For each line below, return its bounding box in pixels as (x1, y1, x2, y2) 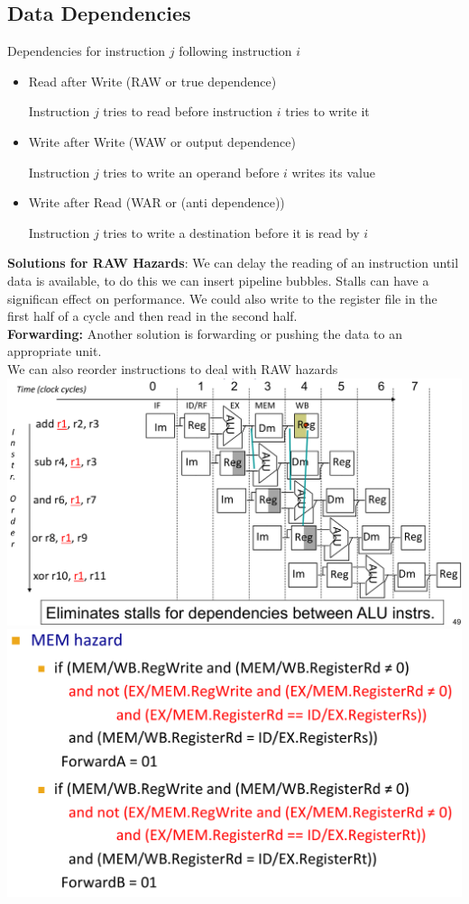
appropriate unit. (7, 342, 102, 361)
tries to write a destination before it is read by (103, 223, 360, 242)
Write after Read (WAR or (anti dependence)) (28, 193, 285, 212)
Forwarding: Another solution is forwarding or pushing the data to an (7, 324, 402, 342)
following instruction (179, 41, 292, 60)
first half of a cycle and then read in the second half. (7, 306, 298, 325)
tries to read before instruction (103, 102, 273, 121)
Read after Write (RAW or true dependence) (28, 71, 277, 90)
